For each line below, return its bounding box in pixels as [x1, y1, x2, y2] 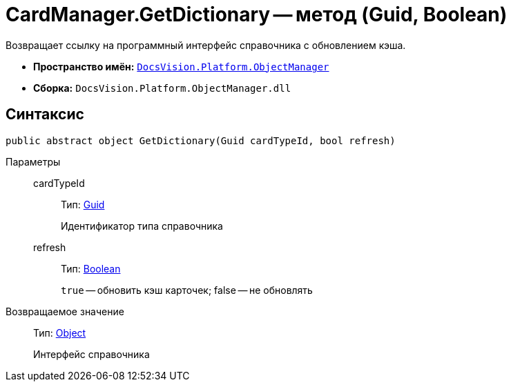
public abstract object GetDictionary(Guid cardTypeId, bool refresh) [6, 135, 396, 146]
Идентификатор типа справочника [61, 219, 223, 232]
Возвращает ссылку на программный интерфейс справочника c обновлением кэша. [6, 39, 406, 51]
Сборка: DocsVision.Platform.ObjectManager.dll [33, 81, 291, 94]
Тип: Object [33, 326, 86, 339]
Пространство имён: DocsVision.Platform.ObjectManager [33, 60, 329, 72]
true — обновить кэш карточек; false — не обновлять [61, 284, 313, 296]
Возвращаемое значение [6, 305, 124, 317]
